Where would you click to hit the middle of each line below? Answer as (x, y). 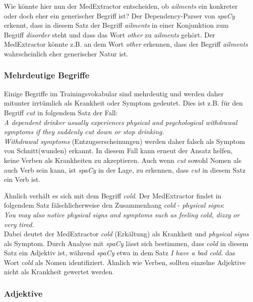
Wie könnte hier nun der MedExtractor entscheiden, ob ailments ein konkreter (121, 6)
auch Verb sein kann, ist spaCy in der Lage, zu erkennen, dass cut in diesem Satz (125, 169)
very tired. (19, 224)
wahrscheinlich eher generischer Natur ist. (66, 53)
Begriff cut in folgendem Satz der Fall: (61, 112)
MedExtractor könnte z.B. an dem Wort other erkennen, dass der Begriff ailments (126, 44)
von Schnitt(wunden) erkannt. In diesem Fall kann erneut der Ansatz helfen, (118, 151)
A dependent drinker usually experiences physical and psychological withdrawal (121, 122)
